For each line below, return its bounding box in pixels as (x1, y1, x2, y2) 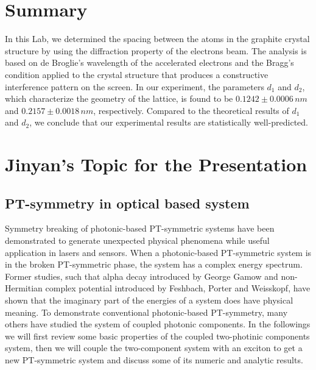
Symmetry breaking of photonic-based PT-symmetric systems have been (5, 222, 275, 235)
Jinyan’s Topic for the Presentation (5, 152, 307, 177)
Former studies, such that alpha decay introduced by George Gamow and (5, 269, 278, 282)
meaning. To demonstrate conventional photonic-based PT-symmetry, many (5, 305, 288, 318)
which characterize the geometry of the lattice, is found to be (5, 92, 233, 105)
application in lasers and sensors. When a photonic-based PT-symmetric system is (5, 246, 312, 258)
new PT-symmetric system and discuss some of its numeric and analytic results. (5, 353, 303, 366)
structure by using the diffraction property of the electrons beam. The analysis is (5, 44, 307, 57)
